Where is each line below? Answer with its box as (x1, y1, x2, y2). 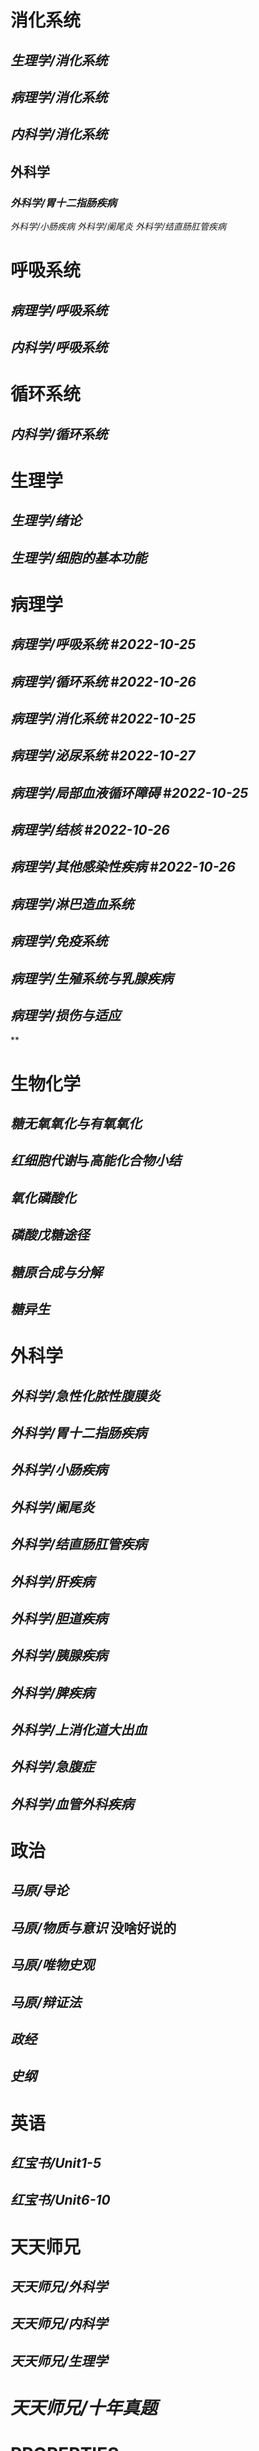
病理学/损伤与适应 (10, 1007, 122, 1025)
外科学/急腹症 (10, 1759, 95, 1776)
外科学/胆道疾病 (10, 1610, 108, 1627)
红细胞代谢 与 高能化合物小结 (10, 1152, 182, 1170)
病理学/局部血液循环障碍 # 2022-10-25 (10, 784, 249, 801)
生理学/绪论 (10, 512, 82, 530)
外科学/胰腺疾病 (10, 1647, 108, 1665)
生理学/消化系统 (10, 52, 108, 69)
